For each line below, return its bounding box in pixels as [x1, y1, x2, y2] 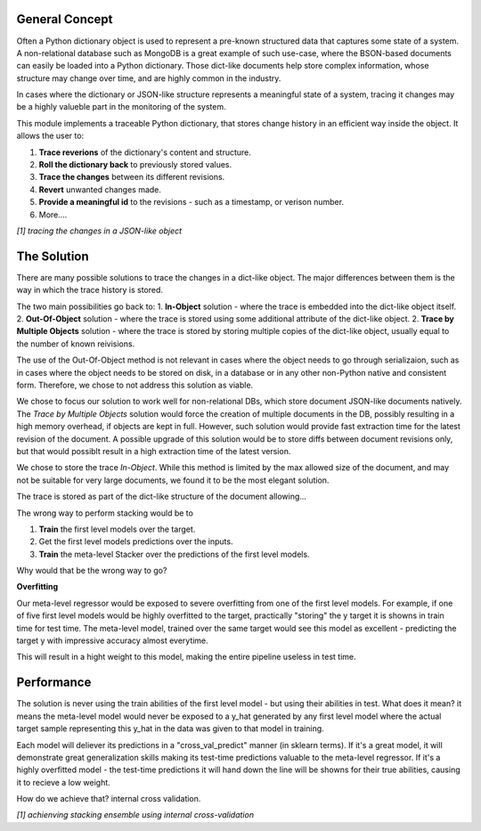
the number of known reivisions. [16, 338, 135, 349]
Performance [16, 675, 92, 690]
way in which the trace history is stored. [16, 285, 164, 296]
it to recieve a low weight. [16, 777, 110, 787]
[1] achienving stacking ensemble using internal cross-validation [16, 810, 254, 820]
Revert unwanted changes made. [38, 183, 162, 195]
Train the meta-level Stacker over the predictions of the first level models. [38, 549, 311, 559]
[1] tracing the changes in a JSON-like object [16, 225, 183, 236]
